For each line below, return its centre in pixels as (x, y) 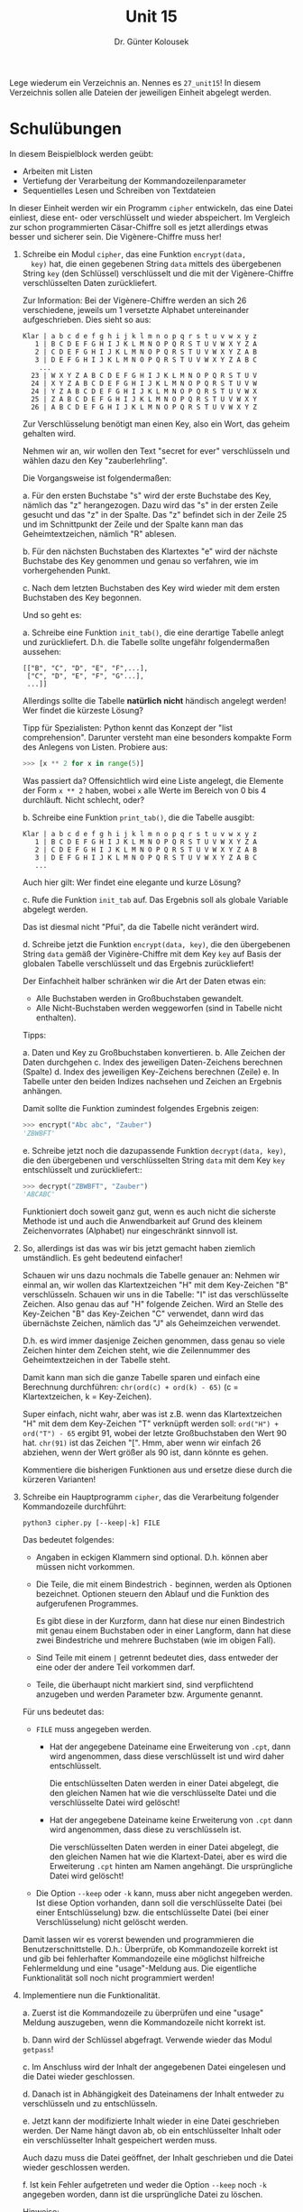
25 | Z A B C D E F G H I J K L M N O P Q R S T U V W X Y (144, 399)
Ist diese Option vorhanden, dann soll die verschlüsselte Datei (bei (159, 1903)
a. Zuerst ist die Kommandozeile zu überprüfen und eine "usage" (143, 2013)
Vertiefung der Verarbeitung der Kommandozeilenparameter (134, 180)
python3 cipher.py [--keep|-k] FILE (91, 1523)
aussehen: (41, 651)
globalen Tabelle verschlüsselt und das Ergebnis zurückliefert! (138, 963)
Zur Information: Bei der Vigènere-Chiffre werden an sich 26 (134, 300)
